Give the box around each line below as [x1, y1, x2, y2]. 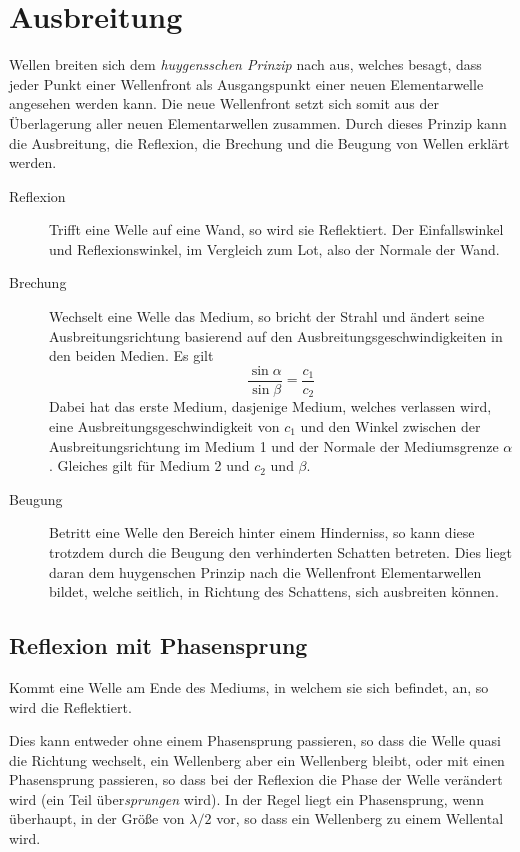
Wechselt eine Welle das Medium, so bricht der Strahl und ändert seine [49, 306, 485, 327]
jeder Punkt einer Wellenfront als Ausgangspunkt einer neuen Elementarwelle [9, 73, 484, 94]
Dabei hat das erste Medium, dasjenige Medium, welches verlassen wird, [49, 396, 492, 417]
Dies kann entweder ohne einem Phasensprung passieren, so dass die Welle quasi [9, 730, 501, 751]
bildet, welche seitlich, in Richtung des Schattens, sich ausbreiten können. [49, 581, 499, 602]
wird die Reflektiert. [9, 696, 132, 717]
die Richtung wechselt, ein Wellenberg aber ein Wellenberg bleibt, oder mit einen [9, 749, 505, 770]
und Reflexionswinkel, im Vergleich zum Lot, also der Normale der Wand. [49, 238, 500, 259]
